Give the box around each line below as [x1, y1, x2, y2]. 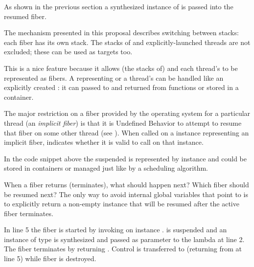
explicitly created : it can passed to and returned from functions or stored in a [4, 82, 239, 92]
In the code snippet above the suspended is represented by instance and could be [4, 153, 247, 163]
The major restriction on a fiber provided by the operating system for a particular [4, 108, 251, 118]
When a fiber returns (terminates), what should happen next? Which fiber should [4, 179, 249, 189]
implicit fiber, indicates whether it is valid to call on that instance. [4, 137, 204, 147]
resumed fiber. [4, 11, 46, 21]
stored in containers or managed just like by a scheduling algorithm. [4, 163, 208, 173]
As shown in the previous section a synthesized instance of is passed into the [4, 1, 233, 11]
